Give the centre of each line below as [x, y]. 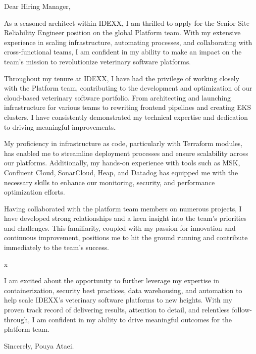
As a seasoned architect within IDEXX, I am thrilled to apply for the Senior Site [127, 23]
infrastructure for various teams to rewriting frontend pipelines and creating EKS [128, 107]
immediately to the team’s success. [57, 247]
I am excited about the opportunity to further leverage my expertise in [112, 280]
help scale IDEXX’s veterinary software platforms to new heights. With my [118, 300]
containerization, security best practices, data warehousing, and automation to [123, 290]
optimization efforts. [35, 192]
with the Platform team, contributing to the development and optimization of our [128, 88]
